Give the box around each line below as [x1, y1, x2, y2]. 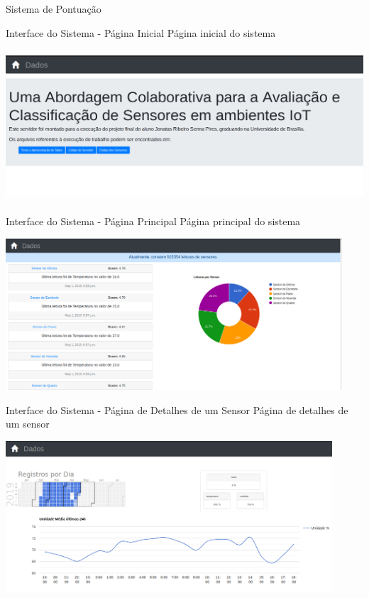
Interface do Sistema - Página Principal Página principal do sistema [6, 214, 301, 229]
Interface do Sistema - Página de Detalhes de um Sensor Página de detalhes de [6, 402, 348, 417]
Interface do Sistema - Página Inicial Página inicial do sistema [6, 25, 276, 40]
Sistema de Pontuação [6, 1, 101, 16]
